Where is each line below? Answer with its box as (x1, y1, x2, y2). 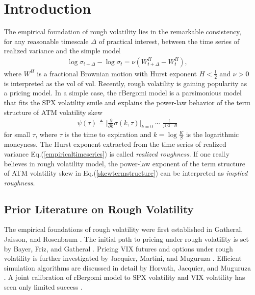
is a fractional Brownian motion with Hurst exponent (37, 68, 197, 78)
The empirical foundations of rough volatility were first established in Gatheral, (4, 224, 243, 234)
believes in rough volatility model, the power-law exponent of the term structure (4, 158, 245, 168)
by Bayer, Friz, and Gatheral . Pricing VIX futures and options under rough (4, 243, 233, 253)
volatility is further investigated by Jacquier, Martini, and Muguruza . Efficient (4, 253, 242, 263)
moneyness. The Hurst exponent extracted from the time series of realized (4, 139, 227, 149)
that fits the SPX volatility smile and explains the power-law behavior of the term (4, 97, 251, 107)
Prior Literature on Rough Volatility (4, 201, 194, 216)
